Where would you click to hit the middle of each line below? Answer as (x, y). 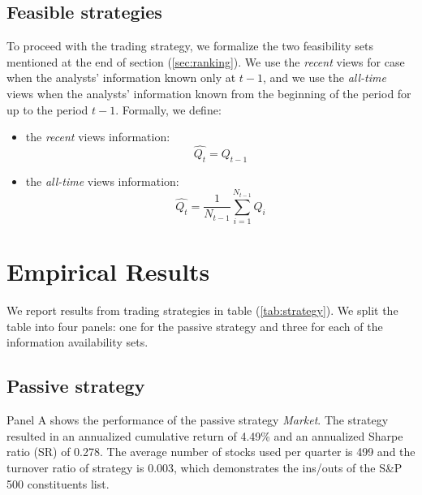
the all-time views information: (102, 181)
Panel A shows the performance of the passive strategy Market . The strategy (198, 420)
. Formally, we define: (168, 109)
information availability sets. (78, 342)
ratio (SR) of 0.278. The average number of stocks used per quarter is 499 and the (211, 452)
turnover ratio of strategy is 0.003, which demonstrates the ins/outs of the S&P (205, 468)
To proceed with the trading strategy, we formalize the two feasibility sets (190, 46)
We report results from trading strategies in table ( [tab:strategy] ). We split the (202, 310)
